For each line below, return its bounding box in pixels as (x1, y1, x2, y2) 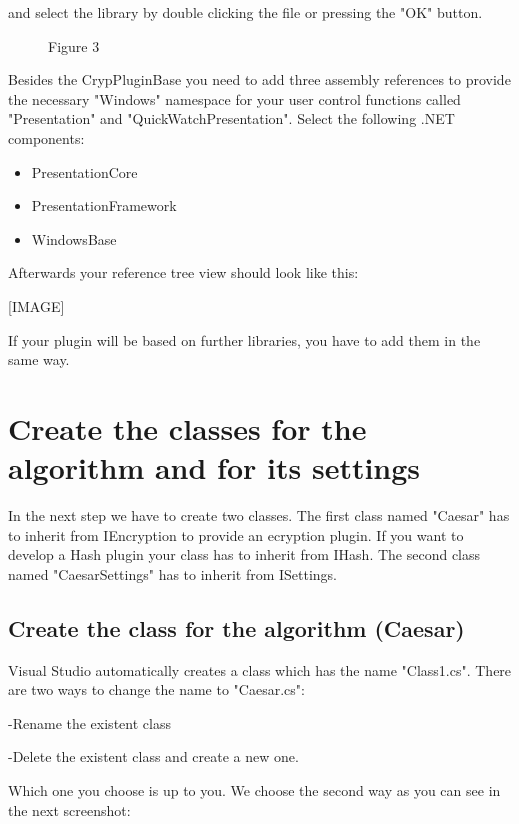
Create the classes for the (8, 407, 367, 448)
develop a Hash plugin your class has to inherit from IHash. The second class (8, 544, 481, 565)
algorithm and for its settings (8, 447, 421, 488)
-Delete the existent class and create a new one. (8, 746, 299, 767)
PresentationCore (31, 161, 138, 182)
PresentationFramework (31, 195, 177, 216)
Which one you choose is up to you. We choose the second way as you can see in (8, 779, 501, 800)
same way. (8, 349, 70, 370)
